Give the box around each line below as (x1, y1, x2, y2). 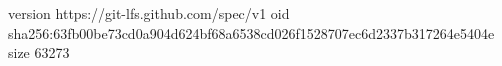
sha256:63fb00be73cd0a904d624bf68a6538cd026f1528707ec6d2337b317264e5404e (8, 22, 495, 43)
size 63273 (8, 42, 70, 63)
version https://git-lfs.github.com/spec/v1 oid (8, 3, 290, 23)
